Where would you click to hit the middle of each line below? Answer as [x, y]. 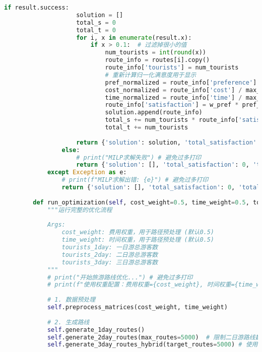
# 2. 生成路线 [68, 322]
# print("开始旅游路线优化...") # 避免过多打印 [120, 277]
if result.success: [37, 8]
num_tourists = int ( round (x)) [155, 53]
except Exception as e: [87, 172]
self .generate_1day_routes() [96, 330]
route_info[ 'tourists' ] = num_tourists [172, 67]
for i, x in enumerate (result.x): [134, 38]
